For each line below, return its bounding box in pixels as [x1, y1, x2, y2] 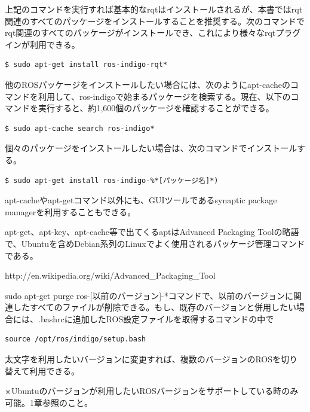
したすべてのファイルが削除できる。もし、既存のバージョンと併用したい [13, 301, 296, 313]
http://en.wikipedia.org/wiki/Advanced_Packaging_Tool [5, 269, 216, 282]
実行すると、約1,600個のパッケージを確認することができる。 [38, 102, 274, 114]
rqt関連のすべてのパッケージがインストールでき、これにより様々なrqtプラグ [5, 26, 301, 39]
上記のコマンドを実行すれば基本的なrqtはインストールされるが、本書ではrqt [5, 3, 303, 15]
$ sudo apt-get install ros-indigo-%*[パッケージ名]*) [5, 176, 219, 185]
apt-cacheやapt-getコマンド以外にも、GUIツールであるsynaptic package [5, 194, 277, 206]
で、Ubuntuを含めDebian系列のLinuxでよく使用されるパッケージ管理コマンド [5, 237, 305, 249]
